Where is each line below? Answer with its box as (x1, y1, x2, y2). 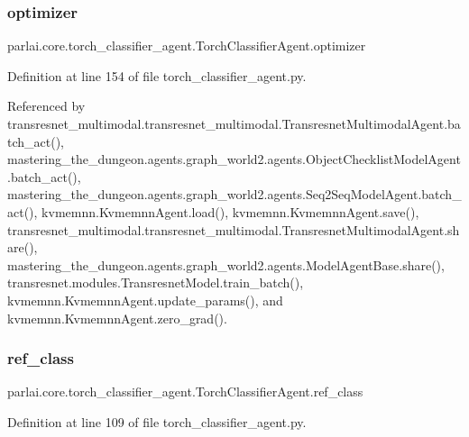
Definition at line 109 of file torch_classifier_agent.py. (7, 412, 307, 431)
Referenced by (7, 96, 86, 115)
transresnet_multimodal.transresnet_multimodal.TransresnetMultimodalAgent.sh (7, 220, 460, 239)
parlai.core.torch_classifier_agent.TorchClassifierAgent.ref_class (7, 382, 363, 401)
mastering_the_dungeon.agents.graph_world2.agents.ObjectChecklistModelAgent (7, 150, 461, 168)
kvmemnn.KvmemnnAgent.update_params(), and (7, 290, 283, 309)
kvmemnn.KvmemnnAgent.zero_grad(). (7, 308, 227, 327)
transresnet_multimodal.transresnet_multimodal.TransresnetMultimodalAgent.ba (7, 114, 461, 132)
